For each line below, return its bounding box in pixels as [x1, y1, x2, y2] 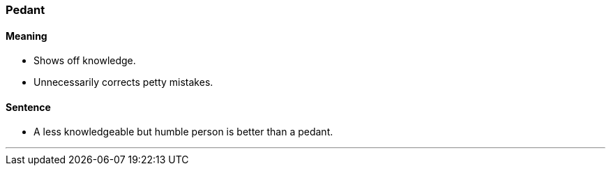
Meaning [6, 29, 47, 42]
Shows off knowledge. [33, 54, 136, 67]
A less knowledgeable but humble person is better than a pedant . [33, 126, 333, 138]
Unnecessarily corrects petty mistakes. [33, 76, 213, 89]
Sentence [6, 101, 51, 113]
